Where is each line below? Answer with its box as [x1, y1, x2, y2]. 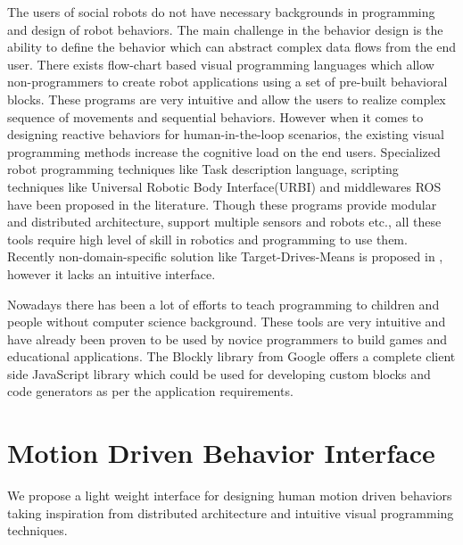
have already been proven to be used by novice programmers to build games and [7, 329, 448, 348]
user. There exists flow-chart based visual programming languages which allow [7, 54, 434, 73]
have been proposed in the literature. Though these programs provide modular [7, 194, 437, 213]
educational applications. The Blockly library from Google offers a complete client [7, 347, 456, 366]
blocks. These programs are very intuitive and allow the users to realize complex [7, 89, 446, 108]
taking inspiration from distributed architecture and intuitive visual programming [7, 503, 454, 522]
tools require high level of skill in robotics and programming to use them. [7, 229, 408, 248]
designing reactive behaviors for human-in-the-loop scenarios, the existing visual [7, 125, 444, 144]
